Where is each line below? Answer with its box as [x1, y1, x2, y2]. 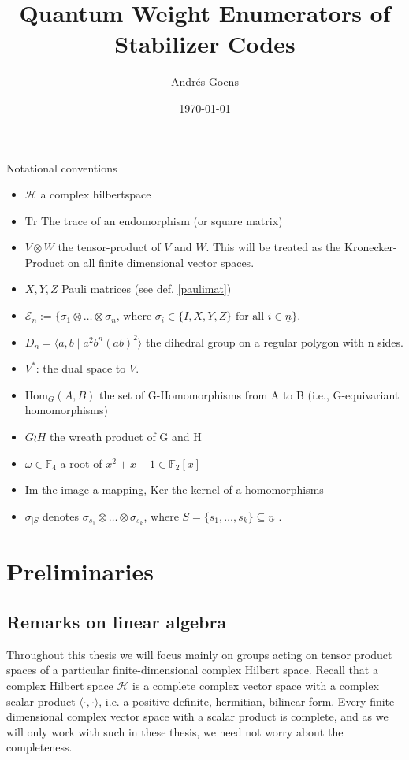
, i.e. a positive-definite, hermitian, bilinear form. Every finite [99, 692, 395, 709]
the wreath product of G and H [50, 428, 202, 445]
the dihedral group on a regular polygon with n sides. [145, 333, 403, 350]
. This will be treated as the [206, 239, 341, 255]
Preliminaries [6, 555, 154, 588]
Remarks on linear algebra [6, 610, 227, 634]
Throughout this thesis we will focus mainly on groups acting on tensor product [6, 646, 392, 662]
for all [235, 311, 265, 323]
